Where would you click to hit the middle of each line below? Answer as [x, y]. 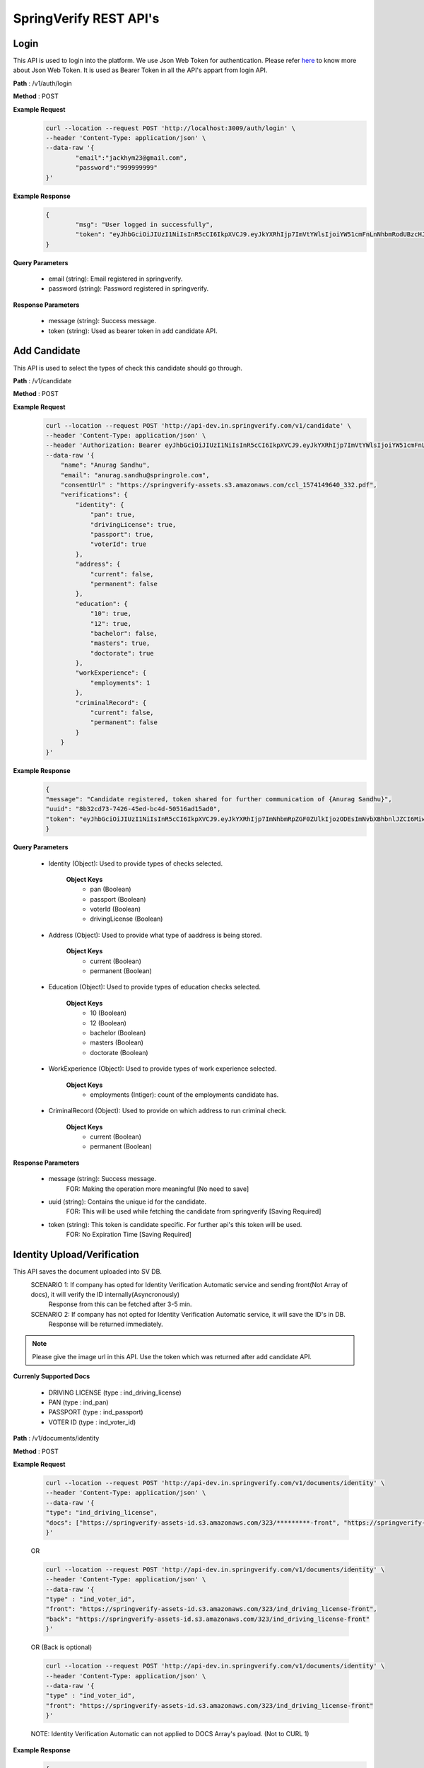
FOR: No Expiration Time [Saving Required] [129, 1235]
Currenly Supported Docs [52, 1376]
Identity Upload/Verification [76, 1255]
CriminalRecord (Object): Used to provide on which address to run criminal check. [168, 1111]
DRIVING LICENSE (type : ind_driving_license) [115, 1392]
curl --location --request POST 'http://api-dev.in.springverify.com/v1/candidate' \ [198, 425]
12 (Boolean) [108, 1023]
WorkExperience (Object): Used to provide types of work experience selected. [163, 1069]
